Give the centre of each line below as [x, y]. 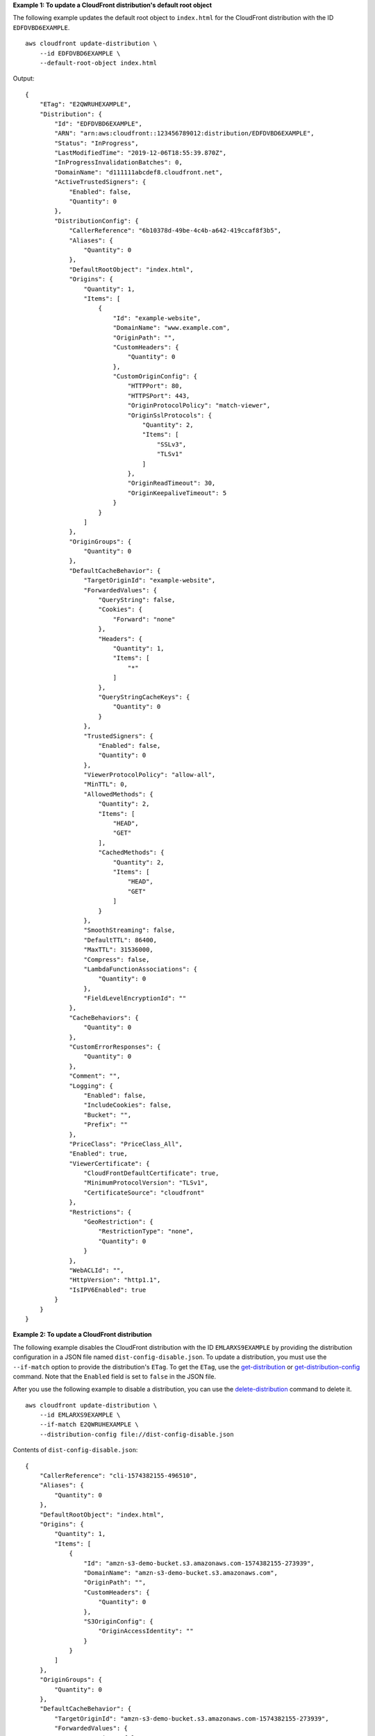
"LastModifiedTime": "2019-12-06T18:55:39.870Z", [141, 153]
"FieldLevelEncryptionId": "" [135, 999]
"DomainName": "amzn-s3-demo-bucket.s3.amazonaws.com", [181, 1572]
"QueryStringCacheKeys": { [144, 697]
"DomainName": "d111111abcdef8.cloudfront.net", [139, 172]
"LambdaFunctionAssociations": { [141, 969]
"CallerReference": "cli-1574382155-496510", [118, 1476]
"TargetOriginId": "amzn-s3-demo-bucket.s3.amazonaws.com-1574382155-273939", [192, 1718]
